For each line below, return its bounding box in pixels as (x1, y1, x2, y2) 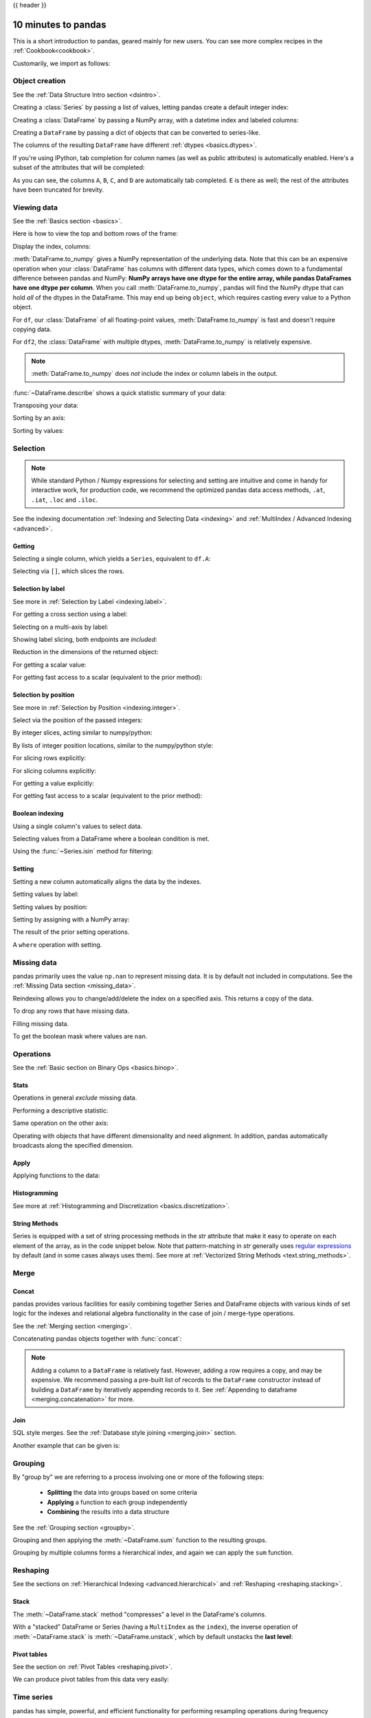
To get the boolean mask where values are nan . (12, 1031, 148, 1040)
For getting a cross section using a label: (12, 610, 128, 618)
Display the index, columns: (12, 242, 91, 250)
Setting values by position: (12, 902, 88, 911)
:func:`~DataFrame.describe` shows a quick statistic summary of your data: (12, 388, 227, 397)
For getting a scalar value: (12, 660, 87, 669)
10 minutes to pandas (12, 19, 106, 30)
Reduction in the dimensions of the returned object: (12, 648, 159, 656)
